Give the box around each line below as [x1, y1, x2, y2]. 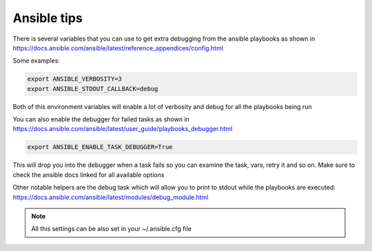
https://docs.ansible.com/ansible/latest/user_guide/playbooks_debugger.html [12, 125, 233, 133]
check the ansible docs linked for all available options [12, 170, 165, 179]
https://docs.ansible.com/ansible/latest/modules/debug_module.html [12, 193, 209, 201]
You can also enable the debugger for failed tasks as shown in [12, 115, 189, 123]
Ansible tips [12, 10, 83, 26]
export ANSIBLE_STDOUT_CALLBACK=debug [27, 85, 158, 92]
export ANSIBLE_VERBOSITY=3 [27, 75, 122, 83]
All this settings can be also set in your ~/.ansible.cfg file [31, 225, 192, 233]
